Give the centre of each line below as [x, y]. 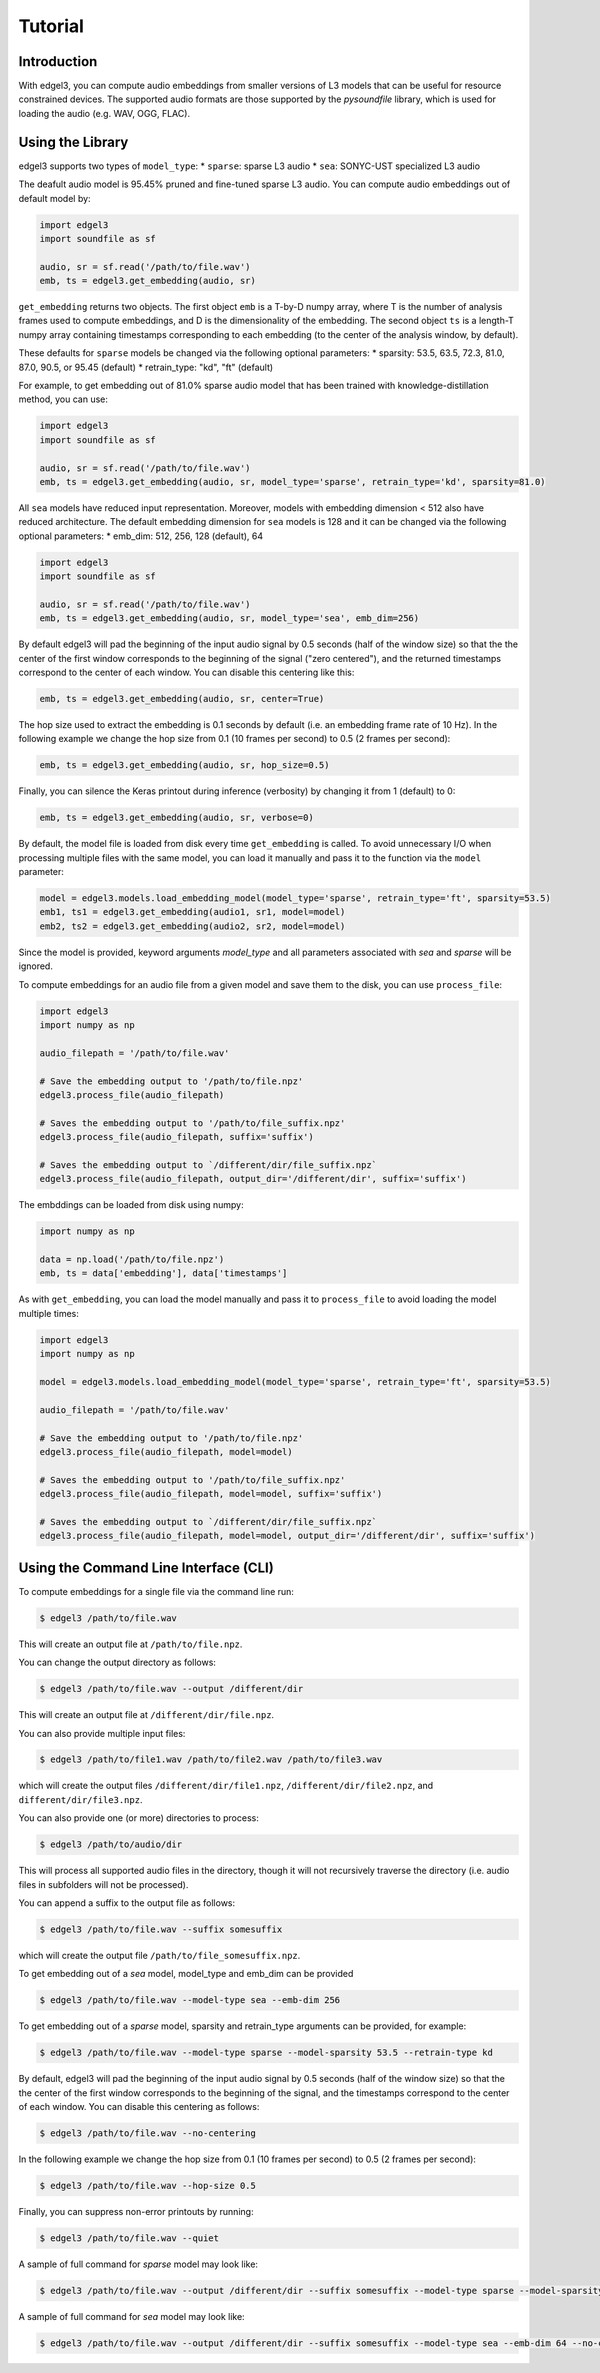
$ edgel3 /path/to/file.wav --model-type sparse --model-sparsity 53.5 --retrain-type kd [266, 2053]
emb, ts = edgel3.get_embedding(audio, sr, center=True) [182, 699]
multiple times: [48, 1313]
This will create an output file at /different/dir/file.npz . [146, 1715]
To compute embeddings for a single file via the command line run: [156, 1591]
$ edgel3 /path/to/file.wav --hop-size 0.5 [148, 2186]
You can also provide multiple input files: [102, 1733]
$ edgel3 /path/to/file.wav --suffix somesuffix [161, 1929]
